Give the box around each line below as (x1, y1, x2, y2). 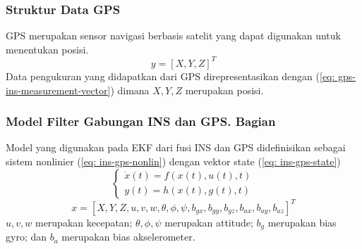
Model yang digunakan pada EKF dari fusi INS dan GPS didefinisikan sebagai (6, 140, 346, 155)
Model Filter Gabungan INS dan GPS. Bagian (6, 113, 276, 130)
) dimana (110, 82, 150, 97)
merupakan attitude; (164, 215, 253, 229)
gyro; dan (6, 229, 47, 244)
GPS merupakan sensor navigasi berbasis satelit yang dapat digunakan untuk (6, 28, 341, 43)
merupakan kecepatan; (35, 215, 133, 229)
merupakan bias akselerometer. (61, 229, 195, 244)
